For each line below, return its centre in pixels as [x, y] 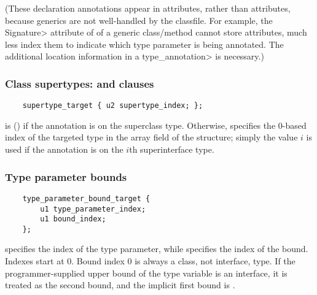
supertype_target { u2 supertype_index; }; [113, 106]
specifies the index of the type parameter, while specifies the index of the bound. [157, 249]
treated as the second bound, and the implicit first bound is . [120, 285]
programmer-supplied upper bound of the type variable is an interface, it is [146, 273]
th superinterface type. [172, 149]
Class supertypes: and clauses [80, 83]
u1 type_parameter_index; [93, 209]
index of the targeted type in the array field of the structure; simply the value [151, 137]
